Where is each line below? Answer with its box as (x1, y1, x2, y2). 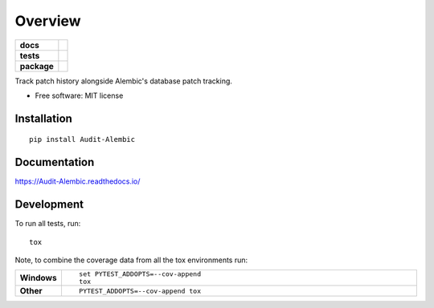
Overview (14, 12, 81, 30)
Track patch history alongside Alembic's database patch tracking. (14, 76, 233, 86)
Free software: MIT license (35, 91, 124, 100)
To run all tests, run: (14, 219, 81, 229)
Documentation (14, 156, 95, 169)
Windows (19, 273, 57, 284)
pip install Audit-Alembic (29, 135, 136, 144)
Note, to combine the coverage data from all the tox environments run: (14, 255, 248, 265)
